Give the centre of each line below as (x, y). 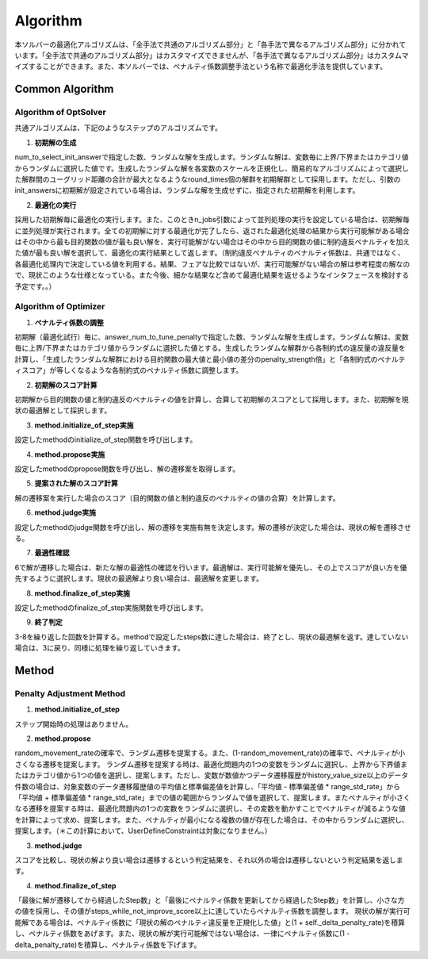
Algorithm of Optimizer (60, 307)
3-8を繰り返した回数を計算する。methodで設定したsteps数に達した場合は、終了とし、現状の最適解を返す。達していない (212, 637)
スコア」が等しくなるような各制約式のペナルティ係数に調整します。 (132, 370)
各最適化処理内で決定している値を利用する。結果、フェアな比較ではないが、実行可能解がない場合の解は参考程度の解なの (212, 264)
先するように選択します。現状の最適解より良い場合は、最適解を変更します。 (139, 578)
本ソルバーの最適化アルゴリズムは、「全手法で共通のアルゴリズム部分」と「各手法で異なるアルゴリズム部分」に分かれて (210, 44)
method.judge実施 (65, 512)
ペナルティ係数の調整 (69, 322)
